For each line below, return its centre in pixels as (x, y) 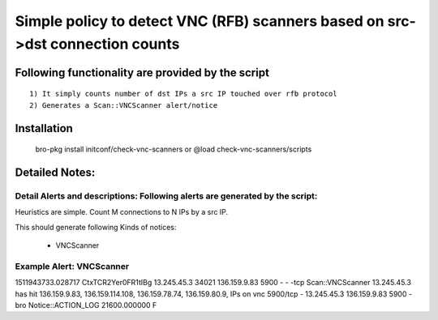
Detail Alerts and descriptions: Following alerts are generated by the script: (166, 196)
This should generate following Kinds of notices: (96, 227)
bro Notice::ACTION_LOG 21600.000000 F (86, 305)
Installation (44, 128)
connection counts (115, 44)
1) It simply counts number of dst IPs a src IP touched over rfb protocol (183, 94)
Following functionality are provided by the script (142, 73)
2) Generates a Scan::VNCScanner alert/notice (124, 105)
